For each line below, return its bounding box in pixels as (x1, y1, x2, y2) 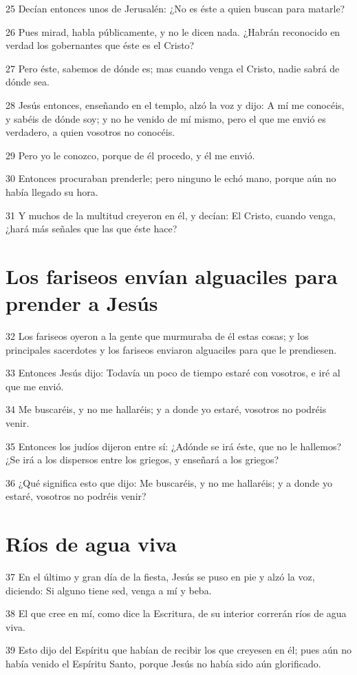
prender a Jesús (6, 289, 158, 317)
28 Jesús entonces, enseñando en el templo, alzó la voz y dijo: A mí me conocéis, (6, 97, 345, 112)
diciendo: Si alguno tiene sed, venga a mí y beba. (6, 583, 212, 597)
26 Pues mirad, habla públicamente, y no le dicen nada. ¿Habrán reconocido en (6, 24, 340, 39)
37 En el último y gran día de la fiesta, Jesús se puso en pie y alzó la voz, (6, 570, 315, 584)
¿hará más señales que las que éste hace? (6, 221, 177, 236)
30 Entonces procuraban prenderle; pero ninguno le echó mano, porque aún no (6, 171, 336, 185)
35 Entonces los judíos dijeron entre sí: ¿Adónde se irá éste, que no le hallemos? (6, 439, 342, 453)
